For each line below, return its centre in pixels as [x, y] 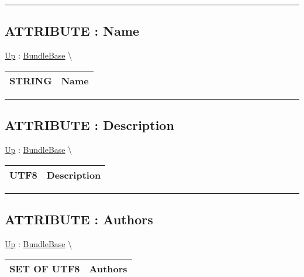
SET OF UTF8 [45, 269]
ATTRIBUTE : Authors [79, 219]
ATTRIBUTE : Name [72, 31]
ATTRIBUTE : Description [89, 125]
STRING [31, 80]
